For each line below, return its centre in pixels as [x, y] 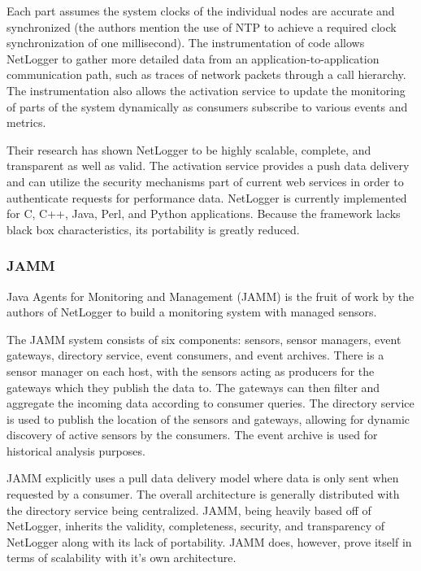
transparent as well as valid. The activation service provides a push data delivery [208, 166]
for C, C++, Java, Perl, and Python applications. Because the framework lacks [204, 214]
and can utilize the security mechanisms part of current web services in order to [205, 181]
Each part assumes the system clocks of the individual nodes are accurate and [201, 11]
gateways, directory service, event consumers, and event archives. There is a [195, 355]
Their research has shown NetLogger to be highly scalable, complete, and [189, 149]
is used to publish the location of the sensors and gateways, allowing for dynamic [208, 418]
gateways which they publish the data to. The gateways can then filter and [193, 387]
